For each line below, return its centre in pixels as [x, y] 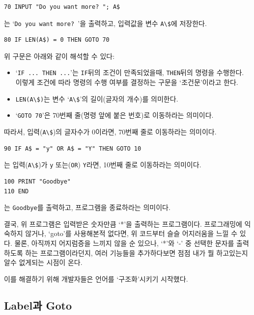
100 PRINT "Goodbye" [38, 181]
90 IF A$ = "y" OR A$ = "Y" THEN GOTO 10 [73, 148]
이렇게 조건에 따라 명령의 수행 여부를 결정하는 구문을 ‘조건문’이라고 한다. [127, 82]
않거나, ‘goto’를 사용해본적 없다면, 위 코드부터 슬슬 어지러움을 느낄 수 [131, 233]
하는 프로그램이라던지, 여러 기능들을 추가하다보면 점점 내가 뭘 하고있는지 [137, 252]
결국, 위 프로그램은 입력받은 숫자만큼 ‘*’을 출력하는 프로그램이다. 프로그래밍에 [123, 223]
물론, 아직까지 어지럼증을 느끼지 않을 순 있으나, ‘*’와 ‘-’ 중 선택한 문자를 [124, 243]
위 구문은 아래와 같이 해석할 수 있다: [59, 56]
